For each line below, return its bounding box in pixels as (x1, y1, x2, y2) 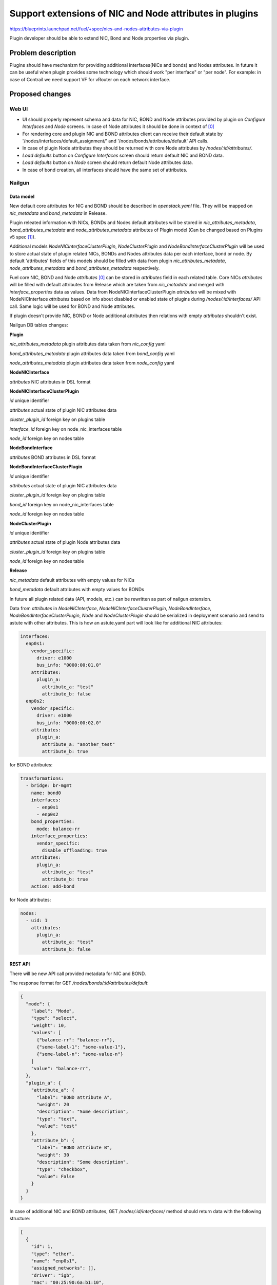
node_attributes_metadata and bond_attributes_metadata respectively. (9, 265, 160, 271)
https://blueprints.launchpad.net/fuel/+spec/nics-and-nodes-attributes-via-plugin (9, 26, 183, 32)
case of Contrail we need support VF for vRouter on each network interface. (9, 76, 171, 82)
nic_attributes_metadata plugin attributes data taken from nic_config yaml (9, 341, 166, 347)
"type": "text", (36, 1116, 77, 1122)
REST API (9, 961, 30, 967)
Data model (9, 193, 35, 200)
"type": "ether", (31, 1251, 75, 1257)
